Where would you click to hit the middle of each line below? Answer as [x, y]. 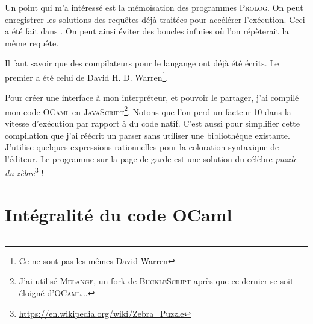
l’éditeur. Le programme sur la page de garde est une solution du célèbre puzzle [151, 158]
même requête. [32, 43]
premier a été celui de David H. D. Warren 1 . [87, 76]
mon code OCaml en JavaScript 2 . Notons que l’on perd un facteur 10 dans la [148, 110]
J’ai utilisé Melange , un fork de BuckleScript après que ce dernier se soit [156, 281]
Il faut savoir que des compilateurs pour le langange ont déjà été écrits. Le [142, 63]
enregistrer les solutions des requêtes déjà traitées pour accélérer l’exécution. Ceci [155, 19]
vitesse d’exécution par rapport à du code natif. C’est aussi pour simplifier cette [152, 123]
